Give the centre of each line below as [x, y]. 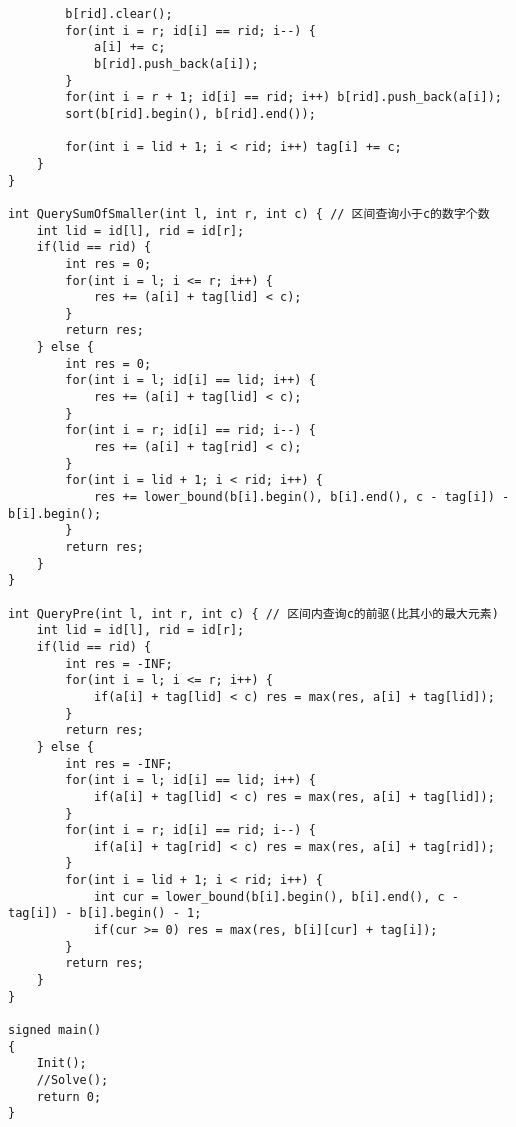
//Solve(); [72, 1080]
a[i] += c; [129, 47]
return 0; [69, 1096]
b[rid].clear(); [119, 14]
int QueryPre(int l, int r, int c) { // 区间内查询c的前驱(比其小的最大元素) [253, 613]
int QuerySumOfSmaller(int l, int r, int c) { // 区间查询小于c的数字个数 [249, 213]
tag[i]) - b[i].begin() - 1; [105, 913]
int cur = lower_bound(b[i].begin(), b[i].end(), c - [276, 896]
